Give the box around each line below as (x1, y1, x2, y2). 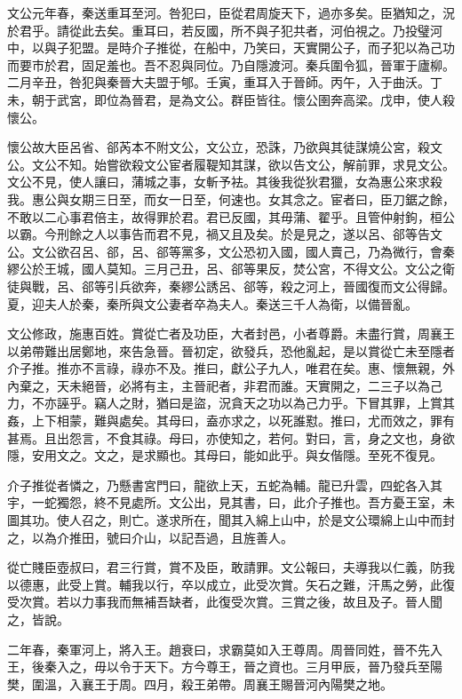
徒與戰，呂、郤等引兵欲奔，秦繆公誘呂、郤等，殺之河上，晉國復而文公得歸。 (7, 276, 455, 295)
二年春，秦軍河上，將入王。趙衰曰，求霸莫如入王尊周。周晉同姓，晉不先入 (7, 639, 442, 658)
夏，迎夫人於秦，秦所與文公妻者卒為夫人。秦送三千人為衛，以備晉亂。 (7, 294, 418, 313)
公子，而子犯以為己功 (330, 38, 455, 57)
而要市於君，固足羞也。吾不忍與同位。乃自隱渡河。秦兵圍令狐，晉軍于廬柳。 (7, 55, 455, 74)
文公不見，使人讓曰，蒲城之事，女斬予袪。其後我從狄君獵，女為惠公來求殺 (7, 172, 442, 191)
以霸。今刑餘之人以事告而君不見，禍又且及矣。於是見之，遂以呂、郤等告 (7, 225, 430, 243)
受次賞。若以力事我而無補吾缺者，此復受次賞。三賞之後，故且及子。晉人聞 (7, 592, 442, 611)
